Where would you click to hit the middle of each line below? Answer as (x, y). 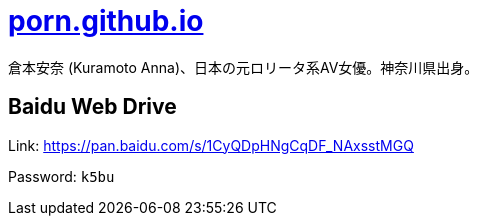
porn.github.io (106, 21)
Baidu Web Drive (92, 107)
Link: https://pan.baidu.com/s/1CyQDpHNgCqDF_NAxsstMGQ (211, 145)
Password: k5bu (61, 176)
